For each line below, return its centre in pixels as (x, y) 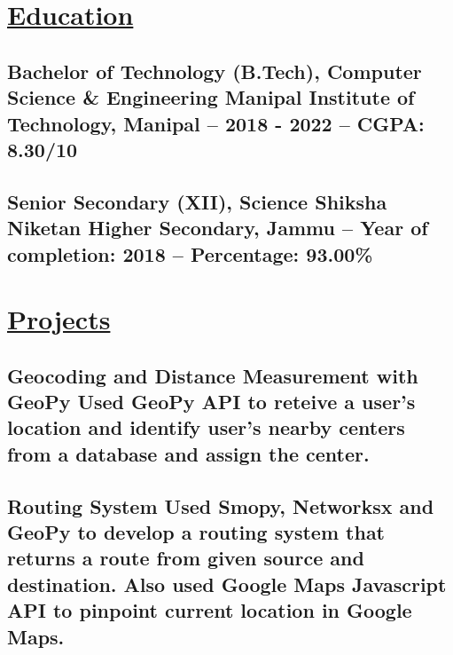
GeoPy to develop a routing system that (196, 532)
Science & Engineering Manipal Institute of (211, 97)
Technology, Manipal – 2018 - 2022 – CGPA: (216, 123)
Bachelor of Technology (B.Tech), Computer (215, 71)
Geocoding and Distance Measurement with (213, 375)
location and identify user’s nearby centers (206, 427)
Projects (59, 319)
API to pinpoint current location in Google (210, 610)
